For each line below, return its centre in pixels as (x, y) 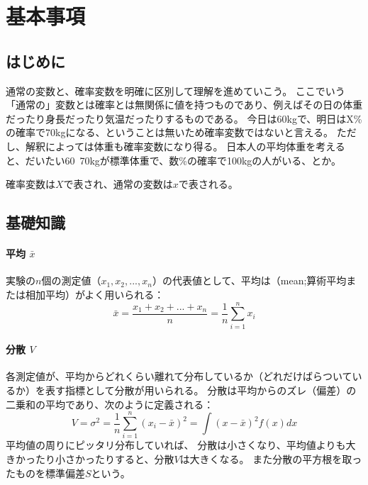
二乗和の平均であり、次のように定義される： (110, 404)
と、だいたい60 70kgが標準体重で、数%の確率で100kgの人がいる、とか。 (174, 160)
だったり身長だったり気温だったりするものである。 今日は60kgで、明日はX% (184, 118)
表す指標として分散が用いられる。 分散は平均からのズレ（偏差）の (201, 390)
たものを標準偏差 (45, 473)
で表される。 (208, 184)
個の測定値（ (71, 280)
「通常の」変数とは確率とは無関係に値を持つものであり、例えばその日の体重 (184, 105)
